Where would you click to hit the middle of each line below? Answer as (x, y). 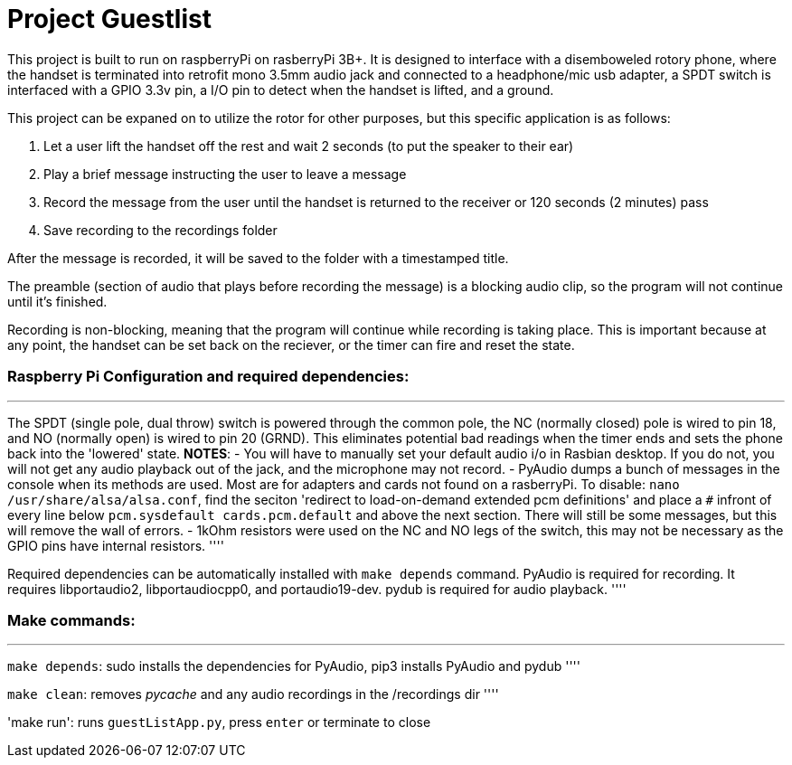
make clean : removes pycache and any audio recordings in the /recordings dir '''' (253, 694)
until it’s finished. (57, 301)
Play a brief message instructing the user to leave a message (225, 174)
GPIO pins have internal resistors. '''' (116, 545)
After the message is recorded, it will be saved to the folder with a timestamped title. (258, 258)
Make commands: (71, 620)
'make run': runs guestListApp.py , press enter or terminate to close (219, 722)
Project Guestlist (109, 19)
